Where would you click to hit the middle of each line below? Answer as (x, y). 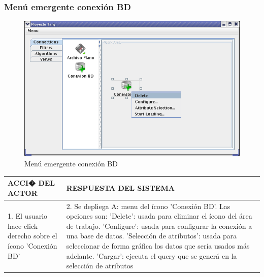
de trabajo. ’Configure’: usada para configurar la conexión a (159, 226)
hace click (23, 226)
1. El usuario (28, 216)
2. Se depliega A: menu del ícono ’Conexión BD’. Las (148, 206)
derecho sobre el (32, 236)
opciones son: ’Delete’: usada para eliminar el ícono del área (159, 216)
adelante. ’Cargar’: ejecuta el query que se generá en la (152, 255)
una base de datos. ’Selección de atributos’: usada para (152, 236)
